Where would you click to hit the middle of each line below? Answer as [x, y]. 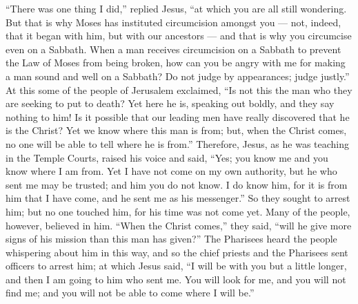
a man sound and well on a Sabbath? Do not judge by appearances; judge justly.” [178, 76]
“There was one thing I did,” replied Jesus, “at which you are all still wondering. [176, 8]
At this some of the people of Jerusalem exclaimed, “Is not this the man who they [179, 89]
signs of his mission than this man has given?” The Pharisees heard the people [171, 239]
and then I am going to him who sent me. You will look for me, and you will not [176, 279]
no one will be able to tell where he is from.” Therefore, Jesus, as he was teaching [178, 143]
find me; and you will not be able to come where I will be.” [130, 293]
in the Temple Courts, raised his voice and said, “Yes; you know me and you [167, 157]
